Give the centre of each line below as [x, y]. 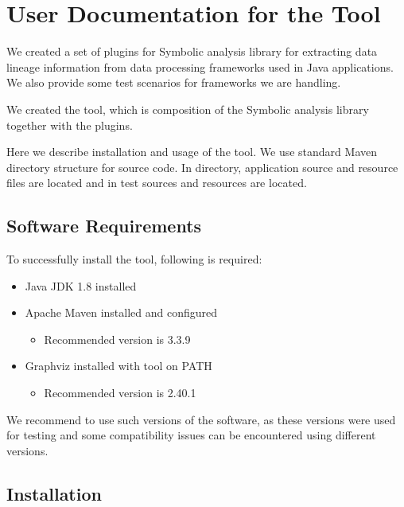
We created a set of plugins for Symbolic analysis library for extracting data [192, 51]
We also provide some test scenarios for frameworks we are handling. [174, 82]
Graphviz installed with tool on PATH [118, 366]
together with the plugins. [70, 125]
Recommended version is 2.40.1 [120, 393]
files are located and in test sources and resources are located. [157, 183]
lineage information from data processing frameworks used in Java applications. [200, 66]
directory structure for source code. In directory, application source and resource [202, 167]
